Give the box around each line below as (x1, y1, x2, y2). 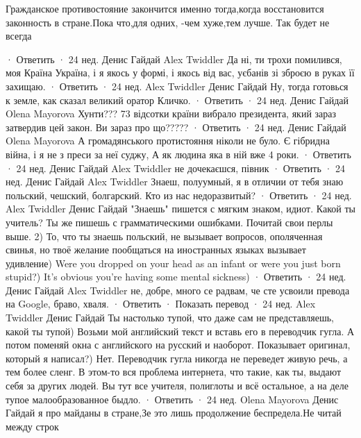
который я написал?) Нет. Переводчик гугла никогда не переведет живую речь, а (6, 351, 348, 365)
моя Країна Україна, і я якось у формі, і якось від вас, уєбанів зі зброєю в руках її (6, 65, 355, 80)
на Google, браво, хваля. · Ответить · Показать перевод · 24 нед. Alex (6, 296, 316, 311)
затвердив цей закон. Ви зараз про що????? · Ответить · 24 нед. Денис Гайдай (6, 119, 346, 134)
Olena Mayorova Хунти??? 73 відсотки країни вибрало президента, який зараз (6, 106, 337, 121)
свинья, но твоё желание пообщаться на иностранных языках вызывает (6, 242, 306, 257)
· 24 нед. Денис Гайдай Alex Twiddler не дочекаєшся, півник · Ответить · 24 (6, 160, 346, 175)
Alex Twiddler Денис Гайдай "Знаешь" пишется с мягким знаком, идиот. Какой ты (6, 201, 355, 216)
